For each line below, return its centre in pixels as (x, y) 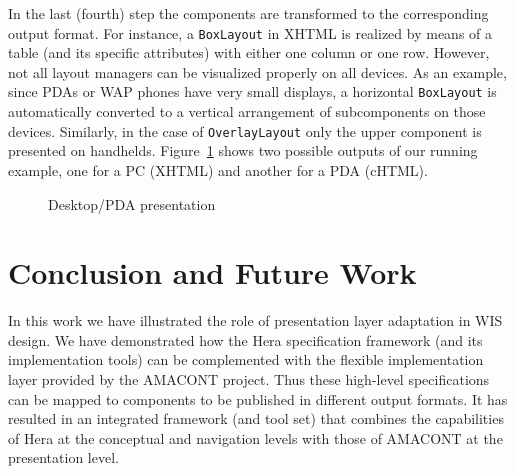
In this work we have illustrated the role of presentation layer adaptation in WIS (255, 320)
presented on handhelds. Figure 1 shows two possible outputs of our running (243, 150)
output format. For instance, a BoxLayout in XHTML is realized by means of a (250, 32)
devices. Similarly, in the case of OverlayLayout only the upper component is (245, 130)
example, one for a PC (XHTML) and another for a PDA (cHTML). (218, 169)
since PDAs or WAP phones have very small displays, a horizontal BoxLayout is (252, 91)
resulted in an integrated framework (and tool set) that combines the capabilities (256, 418)
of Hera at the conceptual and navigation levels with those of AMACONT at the (255, 437)
